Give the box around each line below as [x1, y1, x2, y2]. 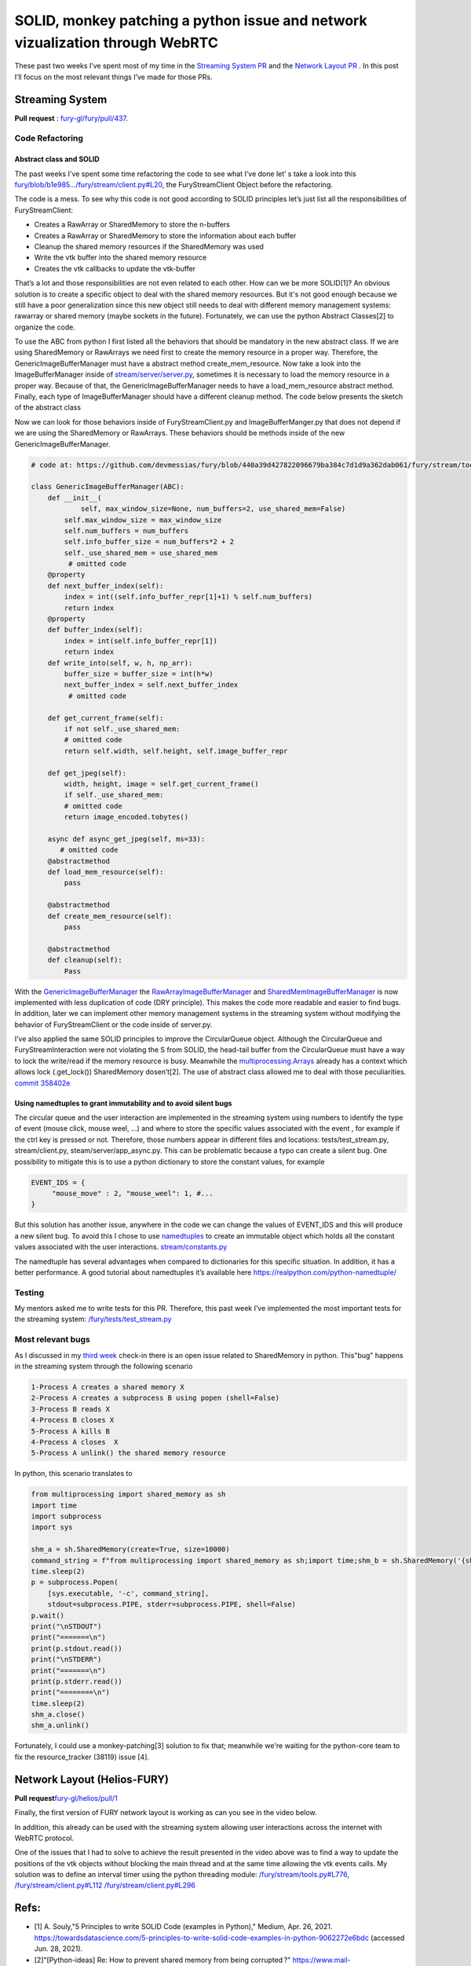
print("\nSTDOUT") [31, 1622, 102, 1631]
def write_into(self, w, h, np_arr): [47, 658, 193, 668]
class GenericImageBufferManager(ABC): [31, 482, 184, 491]
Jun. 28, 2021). [34, 1944, 83, 1953]
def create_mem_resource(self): [47, 911, 173, 920]
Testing [14, 1287, 45, 1298]
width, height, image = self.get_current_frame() [64, 779, 259, 788]
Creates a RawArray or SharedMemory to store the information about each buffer [34, 230, 297, 240]
